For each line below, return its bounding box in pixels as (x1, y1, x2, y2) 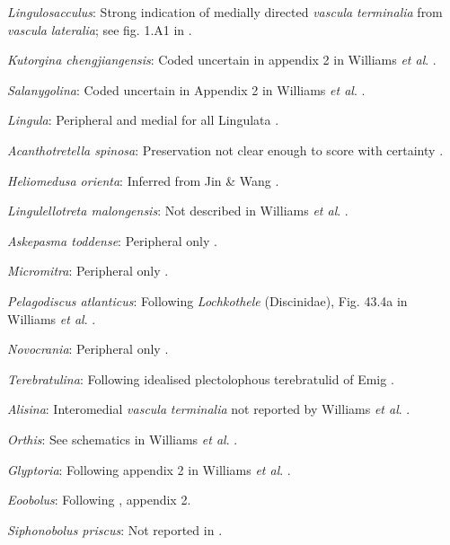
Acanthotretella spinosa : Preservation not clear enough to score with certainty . (7, 140, 444, 159)
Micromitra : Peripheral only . (7, 261, 169, 280)
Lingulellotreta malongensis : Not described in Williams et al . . (7, 201, 349, 220)
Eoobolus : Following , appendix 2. (7, 490, 191, 509)
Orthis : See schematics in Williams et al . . (7, 429, 238, 448)
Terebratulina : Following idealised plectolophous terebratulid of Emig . (7, 369, 394, 388)
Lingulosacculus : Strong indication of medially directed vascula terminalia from (7, 3, 443, 21)
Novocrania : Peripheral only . (7, 339, 169, 358)
